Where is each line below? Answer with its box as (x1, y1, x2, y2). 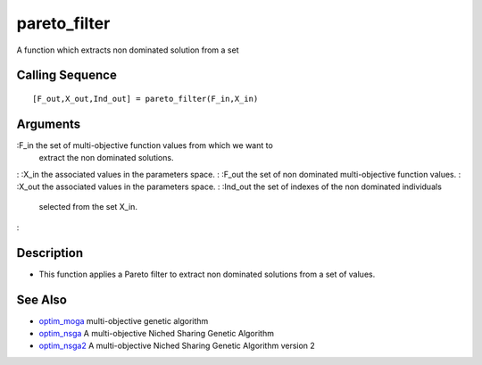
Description (16, 245, 84, 261)
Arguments (16, 116, 81, 131)
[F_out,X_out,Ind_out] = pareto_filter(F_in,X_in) (32, 94, 259, 104)
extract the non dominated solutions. (38, 153, 174, 163)
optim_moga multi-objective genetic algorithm (38, 315, 209, 326)
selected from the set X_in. (38, 202, 138, 212)
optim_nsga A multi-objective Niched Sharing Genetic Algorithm (38, 328, 274, 339)
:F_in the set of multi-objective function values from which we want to (16, 139, 274, 151)
